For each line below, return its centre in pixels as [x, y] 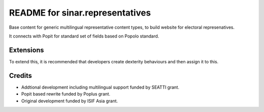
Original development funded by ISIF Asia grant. [70, 101]
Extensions [26, 50]
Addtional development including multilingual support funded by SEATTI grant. [100, 87]
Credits [21, 75]
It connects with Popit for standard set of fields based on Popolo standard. [84, 36]
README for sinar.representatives [80, 13]
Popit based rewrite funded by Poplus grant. [66, 94]
